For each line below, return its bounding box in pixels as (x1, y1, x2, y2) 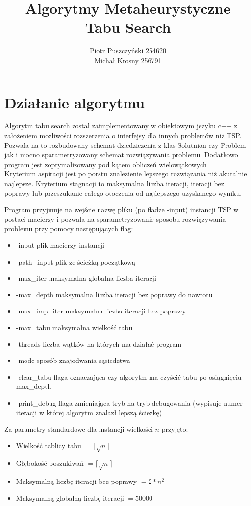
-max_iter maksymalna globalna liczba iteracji (16, 273, 156, 283)
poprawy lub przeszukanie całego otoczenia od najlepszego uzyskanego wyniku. (4, 188, 242, 198)
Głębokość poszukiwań (16, 458, 84, 468)
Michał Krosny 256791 (94, 55, 162, 65)
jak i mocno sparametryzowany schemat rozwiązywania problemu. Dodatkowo (4, 149, 238, 160)
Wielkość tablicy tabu (16, 440, 81, 450)
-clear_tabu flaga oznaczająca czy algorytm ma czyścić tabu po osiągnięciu (16, 371, 242, 382)
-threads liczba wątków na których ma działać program (16, 338, 182, 349)
